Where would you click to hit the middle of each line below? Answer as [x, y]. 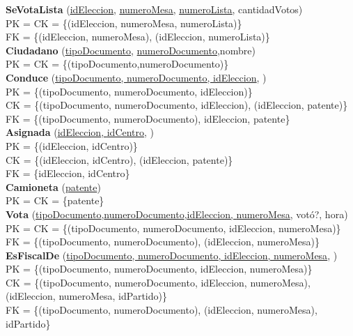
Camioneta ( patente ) [53, 186]
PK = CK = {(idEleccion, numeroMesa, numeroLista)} [124, 23]
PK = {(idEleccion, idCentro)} [72, 145]
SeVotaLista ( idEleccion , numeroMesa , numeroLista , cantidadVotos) [154, 9]
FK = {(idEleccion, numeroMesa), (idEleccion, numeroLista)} [138, 37]
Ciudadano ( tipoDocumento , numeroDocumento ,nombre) [131, 50]
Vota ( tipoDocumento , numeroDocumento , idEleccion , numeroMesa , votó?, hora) [177, 214]
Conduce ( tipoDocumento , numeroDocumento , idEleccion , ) [136, 77]
